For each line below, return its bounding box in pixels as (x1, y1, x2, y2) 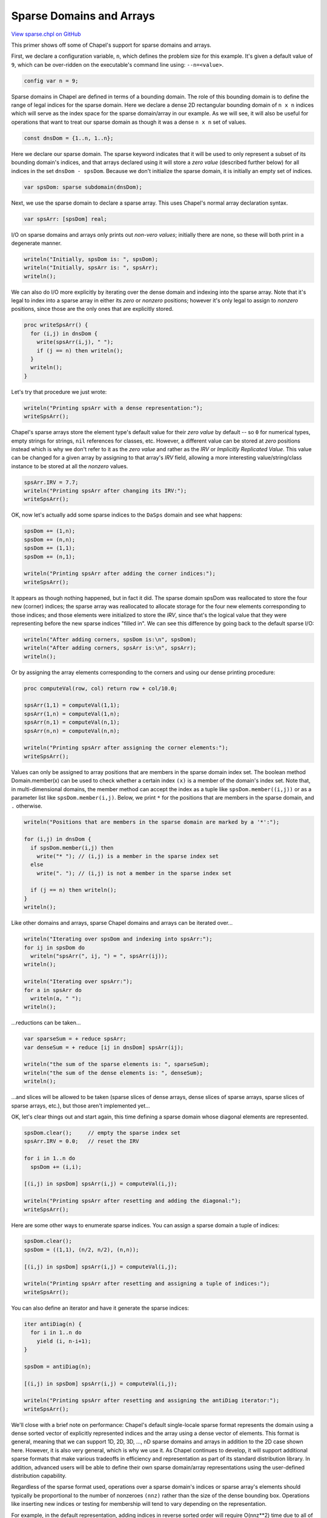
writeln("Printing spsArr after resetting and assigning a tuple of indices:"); (24, 1280, 270, 1287)
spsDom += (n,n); (24, 536, 76, 543)
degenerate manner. (11, 239, 62, 247)
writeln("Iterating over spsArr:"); (24, 978, 133, 985)
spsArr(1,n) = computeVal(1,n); (24, 710, 121, 717)
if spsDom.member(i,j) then (30, 844, 114, 851)
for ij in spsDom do (24, 944, 85, 951)
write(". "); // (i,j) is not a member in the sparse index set (36, 870, 232, 877)
